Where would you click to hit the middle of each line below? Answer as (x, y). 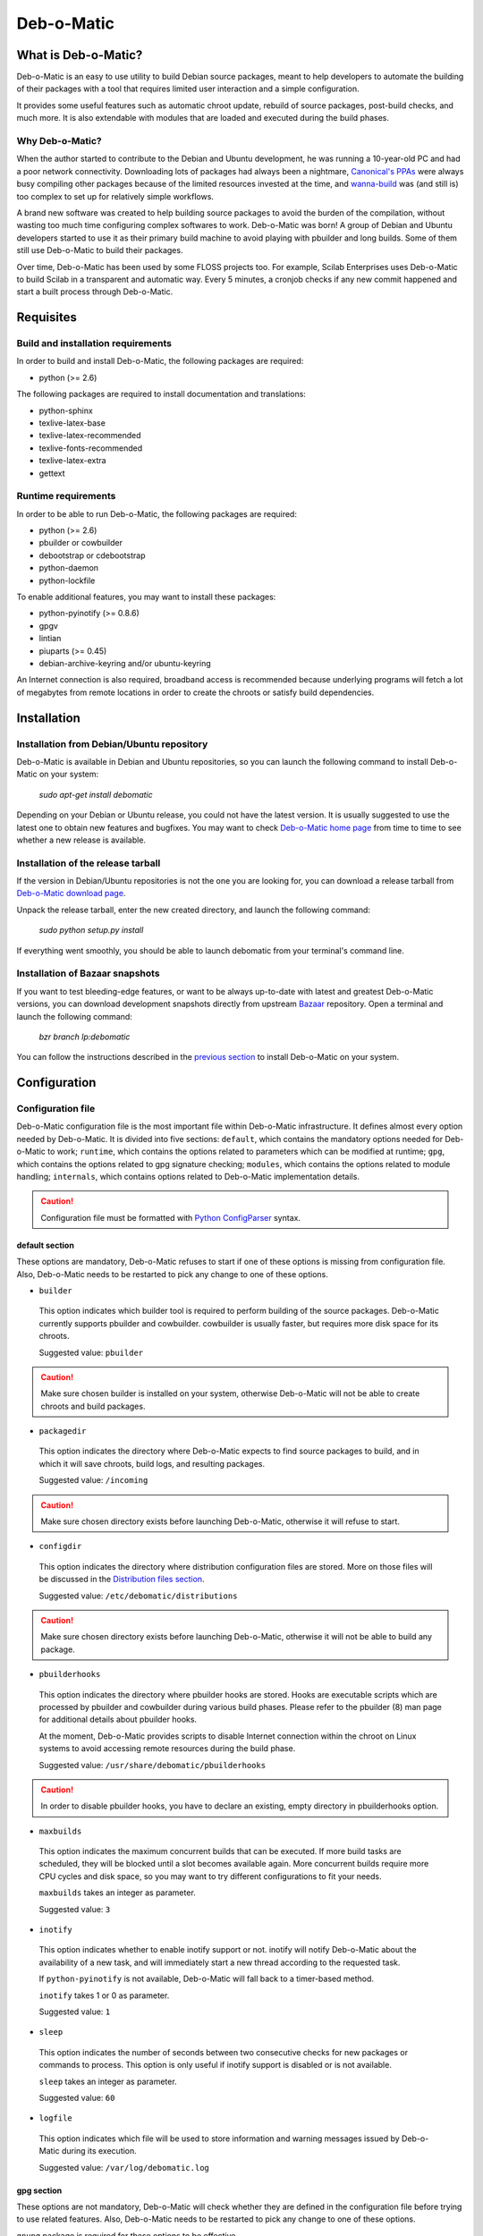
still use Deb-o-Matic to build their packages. (100, 250)
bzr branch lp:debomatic (85, 1037)
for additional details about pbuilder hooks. (118, 1719)
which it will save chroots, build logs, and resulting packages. (152, 1463)
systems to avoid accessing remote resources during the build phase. (167, 1749)
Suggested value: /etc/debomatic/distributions (138, 1596)
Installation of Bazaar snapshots (88, 973)
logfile (56, 2118)
